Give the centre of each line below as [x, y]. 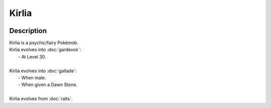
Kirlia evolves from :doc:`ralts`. [41, 99]
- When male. [32, 78]
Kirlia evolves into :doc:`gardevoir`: [45, 49]
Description [28, 31]
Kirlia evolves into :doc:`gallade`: [43, 70]
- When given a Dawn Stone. [48, 84]
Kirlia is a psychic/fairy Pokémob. [44, 43]
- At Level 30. [32, 56]
